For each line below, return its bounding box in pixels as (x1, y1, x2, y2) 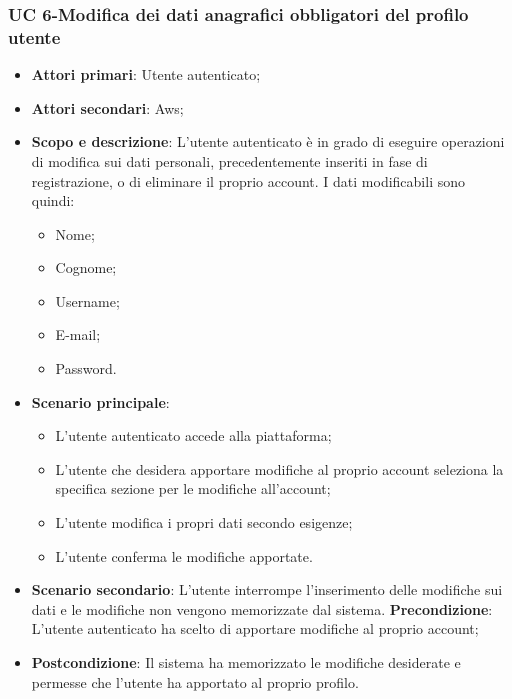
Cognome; (55, 257, 117, 278)
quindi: (31, 190, 75, 211)
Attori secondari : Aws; (31, 97, 184, 118)
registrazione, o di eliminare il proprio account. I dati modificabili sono (31, 170, 466, 191)
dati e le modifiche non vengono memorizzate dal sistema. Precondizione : (31, 598, 493, 619)
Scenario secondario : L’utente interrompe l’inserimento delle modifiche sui (31, 579, 503, 600)
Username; (55, 290, 120, 311)
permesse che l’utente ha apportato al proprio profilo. (31, 671, 359, 692)
